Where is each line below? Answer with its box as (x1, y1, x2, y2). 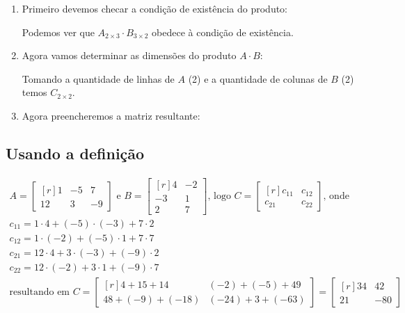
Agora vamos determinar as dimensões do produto (22, 48, 237, 63)
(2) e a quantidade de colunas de (188, 71, 328, 86)
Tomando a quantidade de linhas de (22, 71, 175, 86)
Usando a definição (6, 142, 145, 163)
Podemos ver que (22, 24, 95, 39)
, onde (323, 191, 349, 201)
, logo (207, 191, 231, 201)
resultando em (9, 287, 70, 298)
